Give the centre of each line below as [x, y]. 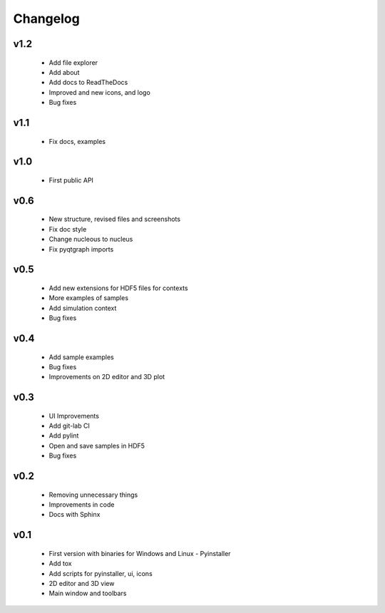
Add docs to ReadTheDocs [88, 83]
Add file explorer [73, 62]
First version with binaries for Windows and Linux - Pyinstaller [140, 553]
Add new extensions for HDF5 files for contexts [118, 288]
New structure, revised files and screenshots [115, 219]
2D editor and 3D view [82, 584]
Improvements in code [82, 505]
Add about [64, 72]
